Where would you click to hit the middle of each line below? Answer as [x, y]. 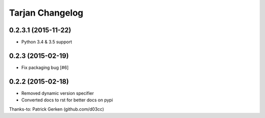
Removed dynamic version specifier [58, 93]
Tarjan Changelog [46, 13]
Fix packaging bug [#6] [45, 67]
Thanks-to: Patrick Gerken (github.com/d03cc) [56, 109]
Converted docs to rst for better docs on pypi [67, 100]
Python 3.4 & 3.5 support [47, 42]
